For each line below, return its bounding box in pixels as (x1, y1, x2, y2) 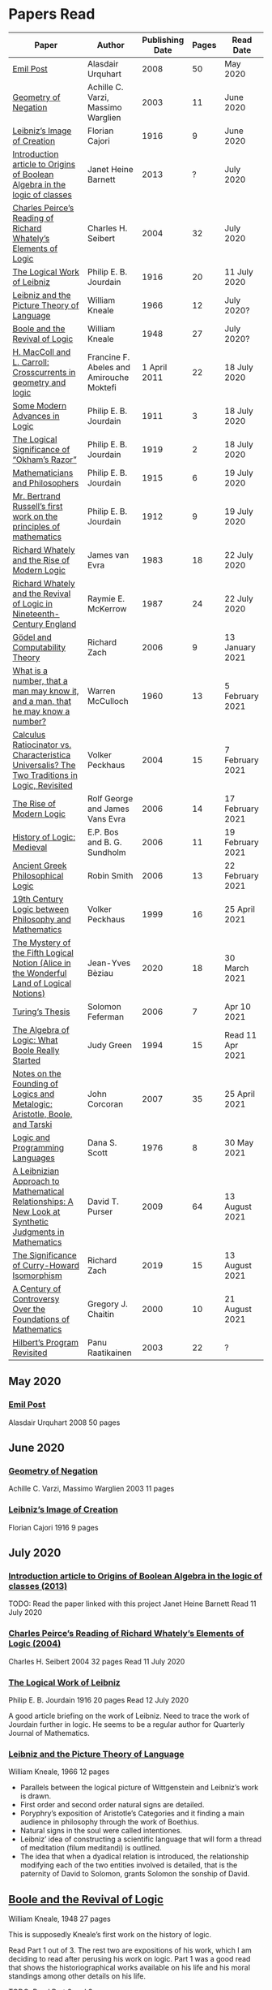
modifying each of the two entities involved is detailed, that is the (19, 1860, 238, 1870)
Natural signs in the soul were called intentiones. (19, 1826, 183, 1836)
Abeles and (87, 361, 131, 373)
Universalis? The (12, 759, 76, 771)
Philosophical (12, 870, 64, 881)
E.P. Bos (87, 826, 119, 837)
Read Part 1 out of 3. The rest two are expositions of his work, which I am (8, 1945, 253, 1955)
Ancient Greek (12, 860, 67, 871)
